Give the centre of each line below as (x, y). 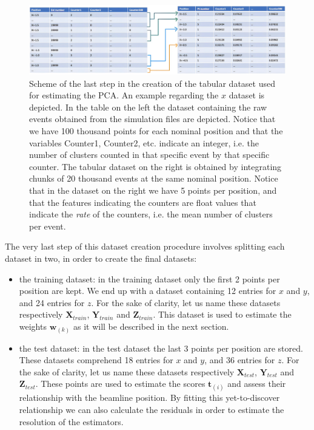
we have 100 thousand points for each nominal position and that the (156, 131)
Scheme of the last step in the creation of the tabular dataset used (152, 83)
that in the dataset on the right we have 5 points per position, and (153, 190)
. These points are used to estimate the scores (120, 384)
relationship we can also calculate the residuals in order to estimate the (152, 410)
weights (33, 326)
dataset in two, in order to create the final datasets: (101, 258)
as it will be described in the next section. (151, 326)
